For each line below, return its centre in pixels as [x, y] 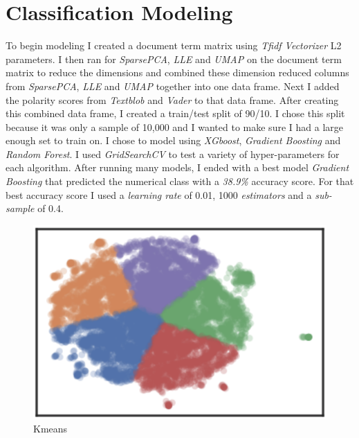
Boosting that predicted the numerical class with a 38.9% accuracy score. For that [180, 181]
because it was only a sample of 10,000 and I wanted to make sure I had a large [174, 126]
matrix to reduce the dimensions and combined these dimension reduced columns [177, 72]
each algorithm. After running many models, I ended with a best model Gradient [177, 167]
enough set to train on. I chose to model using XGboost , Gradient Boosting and [173, 140]
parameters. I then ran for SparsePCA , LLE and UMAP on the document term [174, 59]
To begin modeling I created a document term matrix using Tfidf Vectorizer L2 [174, 45]
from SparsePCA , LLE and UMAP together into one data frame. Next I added [173, 86]
